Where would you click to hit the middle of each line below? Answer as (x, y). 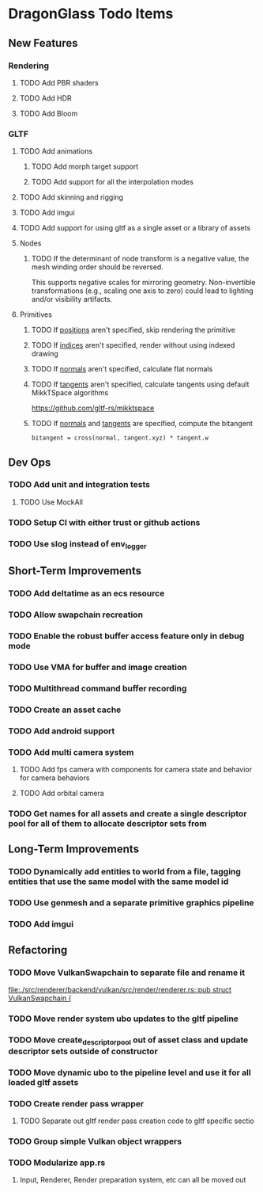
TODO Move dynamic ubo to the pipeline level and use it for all (130, 1072)
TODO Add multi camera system (71, 752)
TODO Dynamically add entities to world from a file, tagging (124, 872)
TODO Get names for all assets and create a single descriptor (128, 814)
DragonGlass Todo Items (91, 14)
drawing (45, 354)
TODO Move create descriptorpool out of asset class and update (128, 1040)
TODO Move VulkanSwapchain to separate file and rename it (127, 973)
